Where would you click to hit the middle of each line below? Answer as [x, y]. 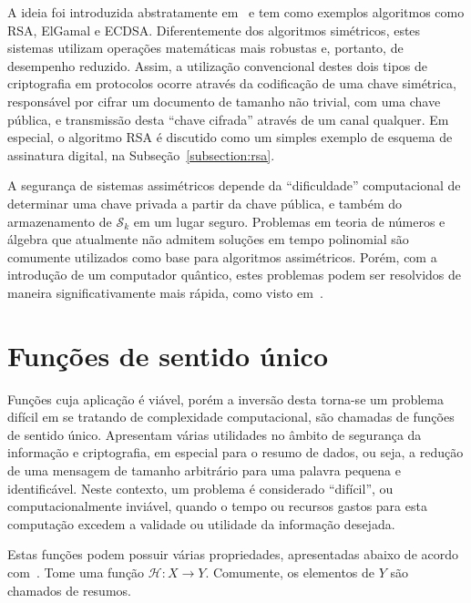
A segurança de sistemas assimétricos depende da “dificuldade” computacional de [234, 185]
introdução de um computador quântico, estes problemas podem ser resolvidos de [235, 275]
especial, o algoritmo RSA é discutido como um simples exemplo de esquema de [230, 137]
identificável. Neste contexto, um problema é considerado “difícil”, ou [200, 488]
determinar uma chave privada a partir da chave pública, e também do [205, 203]
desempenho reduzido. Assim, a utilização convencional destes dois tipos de [217, 65]
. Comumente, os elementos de [290, 572]
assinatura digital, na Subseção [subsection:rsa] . [141, 154]
